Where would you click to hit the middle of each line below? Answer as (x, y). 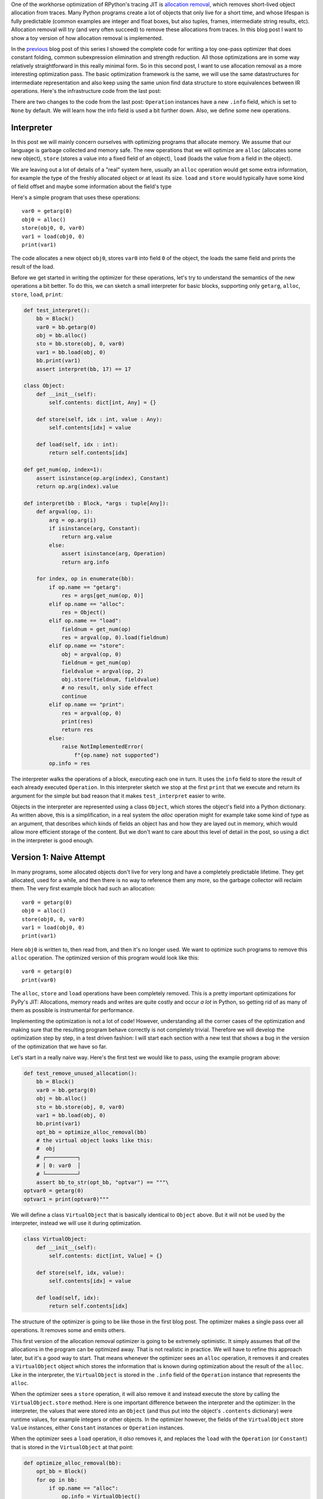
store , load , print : (37, 294)
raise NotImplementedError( (102, 747)
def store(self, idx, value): (80, 1272)
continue (74, 696)
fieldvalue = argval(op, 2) (102, 671)
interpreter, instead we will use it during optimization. (76, 1223)
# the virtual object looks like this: (95, 1140)
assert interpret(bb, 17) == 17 (84, 369)
